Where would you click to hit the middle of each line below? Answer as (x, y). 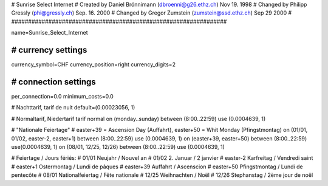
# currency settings (49, 50)
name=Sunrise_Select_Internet (50, 33)
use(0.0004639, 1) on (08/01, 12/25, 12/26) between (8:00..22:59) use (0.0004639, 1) (118, 146)
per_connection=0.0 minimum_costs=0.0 (62, 96)
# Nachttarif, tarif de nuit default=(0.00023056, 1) (73, 108)
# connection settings (54, 82)
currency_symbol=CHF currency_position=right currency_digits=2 (94, 64)
